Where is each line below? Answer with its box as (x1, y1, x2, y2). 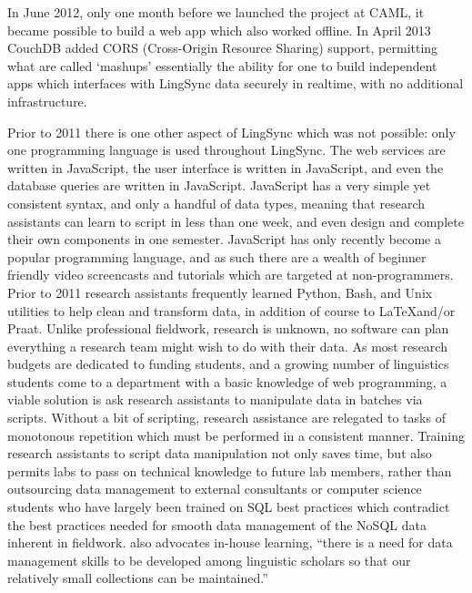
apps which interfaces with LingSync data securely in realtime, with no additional (7, 74, 464, 93)
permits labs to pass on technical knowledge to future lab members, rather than (7, 461, 452, 480)
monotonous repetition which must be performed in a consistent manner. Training (7, 425, 465, 445)
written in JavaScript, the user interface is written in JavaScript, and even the (7, 158, 444, 177)
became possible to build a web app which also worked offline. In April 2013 (7, 20, 431, 39)
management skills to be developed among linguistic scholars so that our (7, 550, 411, 569)
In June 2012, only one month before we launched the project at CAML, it (7, 3, 425, 21)
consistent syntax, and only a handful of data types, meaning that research (7, 193, 425, 212)
